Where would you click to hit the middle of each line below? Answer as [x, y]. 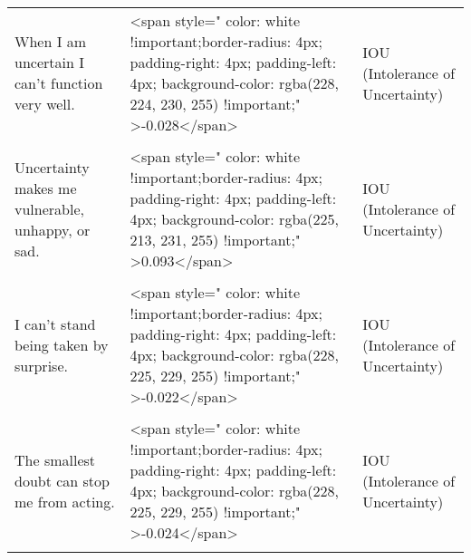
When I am [51, 41]
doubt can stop [62, 480]
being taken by [62, 344]
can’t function [59, 83]
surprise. [41, 365]
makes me [46, 188]
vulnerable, [49, 208]
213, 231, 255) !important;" [215, 240]
